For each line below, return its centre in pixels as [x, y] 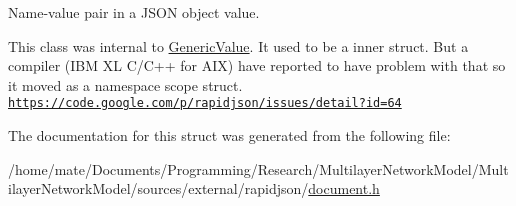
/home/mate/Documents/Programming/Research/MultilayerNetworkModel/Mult [258, 168]
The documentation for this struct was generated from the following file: [229, 135]
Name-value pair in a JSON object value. [134, 12]
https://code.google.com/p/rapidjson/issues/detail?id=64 [205, 103]
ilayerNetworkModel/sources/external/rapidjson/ [158, 188]
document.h [344, 188]
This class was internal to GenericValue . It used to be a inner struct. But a [238, 45]
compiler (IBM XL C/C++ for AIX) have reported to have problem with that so [257, 65]
